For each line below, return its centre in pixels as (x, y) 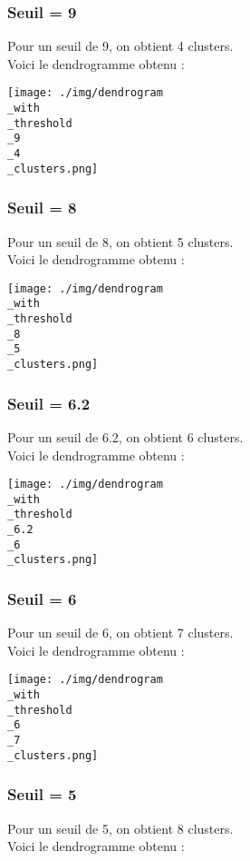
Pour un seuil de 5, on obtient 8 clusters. (120, 828)
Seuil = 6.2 (49, 403)
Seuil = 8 (42, 208)
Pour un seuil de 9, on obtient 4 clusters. (120, 46)
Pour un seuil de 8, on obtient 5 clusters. (120, 241)
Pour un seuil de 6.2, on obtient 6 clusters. (125, 436)
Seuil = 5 (42, 794)
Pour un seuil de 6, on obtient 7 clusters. (120, 633)
